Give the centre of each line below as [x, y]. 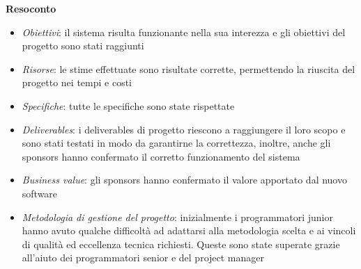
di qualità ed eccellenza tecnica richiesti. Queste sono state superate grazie [181, 244]
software [40, 193]
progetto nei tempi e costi [77, 82]
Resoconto [31, 8]
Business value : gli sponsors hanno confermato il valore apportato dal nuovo [184, 180]
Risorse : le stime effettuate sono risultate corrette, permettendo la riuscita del [189, 68]
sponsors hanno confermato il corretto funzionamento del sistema [161, 156]
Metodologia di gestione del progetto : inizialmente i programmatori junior [177, 217]
